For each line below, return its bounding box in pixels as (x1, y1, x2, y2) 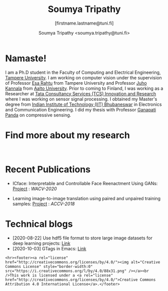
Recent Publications (5, 164, 91, 175)
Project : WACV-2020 (12, 186, 57, 192)
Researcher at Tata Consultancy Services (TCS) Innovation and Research (5, 90, 156, 96)
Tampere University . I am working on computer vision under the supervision (5, 74, 162, 81)
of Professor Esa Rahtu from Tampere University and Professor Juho (5, 80, 147, 86)
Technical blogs (5, 218, 73, 229)
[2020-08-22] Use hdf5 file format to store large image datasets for (12, 235, 153, 241)
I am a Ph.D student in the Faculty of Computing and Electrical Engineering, (5, 69, 161, 75)
